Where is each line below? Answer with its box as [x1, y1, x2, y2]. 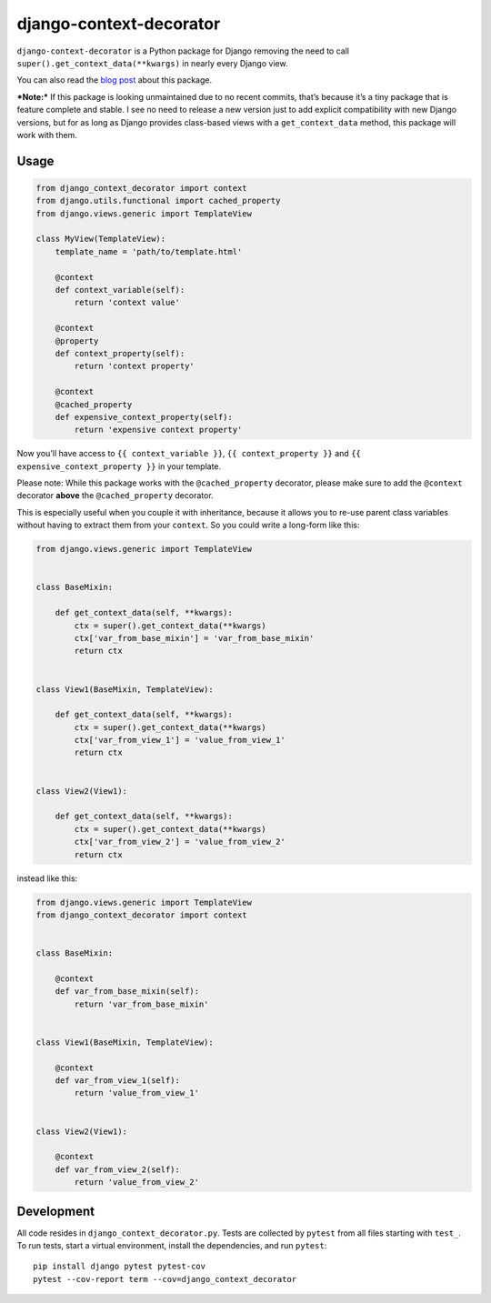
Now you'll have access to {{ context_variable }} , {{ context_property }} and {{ [16, 448, 361, 459]
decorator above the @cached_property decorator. [16, 490, 214, 501]
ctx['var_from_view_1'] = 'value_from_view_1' [74, 735, 286, 746]
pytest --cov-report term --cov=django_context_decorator [33, 1274, 297, 1284]
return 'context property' [74, 361, 195, 372]
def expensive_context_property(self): [55, 412, 234, 422]
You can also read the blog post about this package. [16, 75, 213, 85]
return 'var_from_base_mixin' [74, 998, 209, 1009]
